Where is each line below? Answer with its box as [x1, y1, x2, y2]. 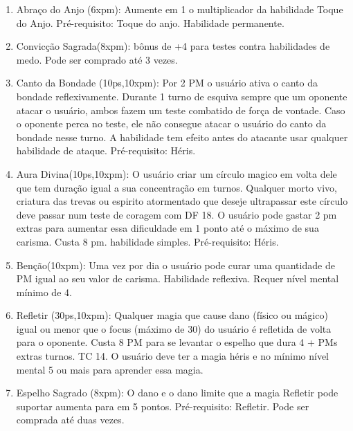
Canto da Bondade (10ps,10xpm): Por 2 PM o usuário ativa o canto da [16, 75, 318, 90]
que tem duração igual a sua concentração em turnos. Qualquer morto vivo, [16, 180, 337, 194]
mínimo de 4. [16, 284, 72, 299]
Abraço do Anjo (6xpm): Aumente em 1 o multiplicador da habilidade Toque [16, 2, 343, 16]
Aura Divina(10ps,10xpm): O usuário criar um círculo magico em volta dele [16, 166, 337, 181]
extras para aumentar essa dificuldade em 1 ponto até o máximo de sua [16, 221, 319, 235]
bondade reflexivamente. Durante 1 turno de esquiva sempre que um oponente [16, 89, 347, 103]
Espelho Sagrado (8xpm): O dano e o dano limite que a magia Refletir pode [16, 385, 338, 400]
